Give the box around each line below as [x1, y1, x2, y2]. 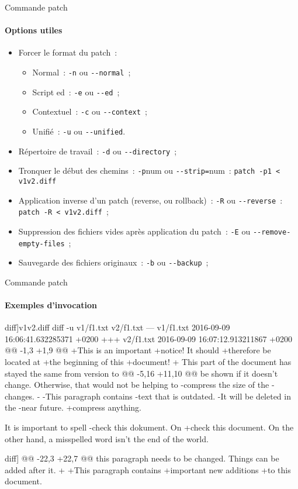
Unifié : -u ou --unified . [32, 125, 126, 137]
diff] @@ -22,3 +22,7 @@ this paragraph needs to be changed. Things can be [5, 452, 279, 464]
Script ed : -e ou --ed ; [32, 85, 120, 98]
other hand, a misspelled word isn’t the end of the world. [5, 432, 209, 445]
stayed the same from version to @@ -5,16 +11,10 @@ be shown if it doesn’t [5, 367, 278, 379]
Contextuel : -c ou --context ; [32, 105, 147, 118]
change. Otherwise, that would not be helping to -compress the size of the [5, 378, 269, 391]
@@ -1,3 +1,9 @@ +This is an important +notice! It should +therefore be [5, 344, 271, 356]
